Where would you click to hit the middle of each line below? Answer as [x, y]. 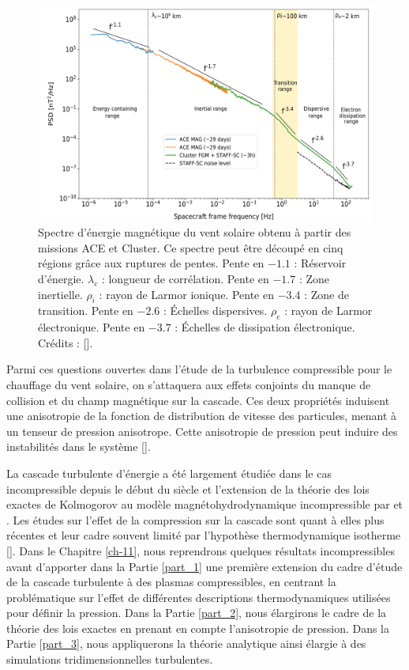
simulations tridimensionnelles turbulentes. [110, 659]
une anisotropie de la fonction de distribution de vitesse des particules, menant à [202, 416]
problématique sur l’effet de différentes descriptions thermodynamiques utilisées [199, 597]
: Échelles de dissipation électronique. [265, 327]
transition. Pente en [86, 310]
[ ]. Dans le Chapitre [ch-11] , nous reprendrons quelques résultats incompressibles [201, 550]
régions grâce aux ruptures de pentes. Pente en [151, 263]
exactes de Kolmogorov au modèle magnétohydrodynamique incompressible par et [205, 504]
